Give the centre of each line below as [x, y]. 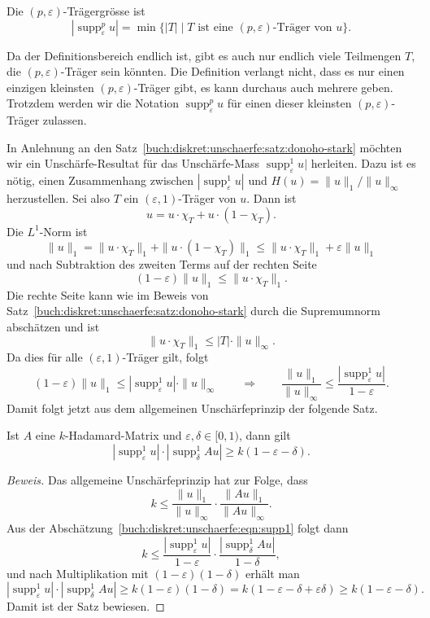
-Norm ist [63, 231]
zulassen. [65, 120]
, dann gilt [265, 435]
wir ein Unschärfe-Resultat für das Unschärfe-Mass [133, 163]
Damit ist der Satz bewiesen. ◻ [86, 606]
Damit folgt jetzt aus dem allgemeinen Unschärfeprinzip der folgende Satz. [192, 408]
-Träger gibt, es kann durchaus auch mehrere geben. [263, 87]
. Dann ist [271, 198]
